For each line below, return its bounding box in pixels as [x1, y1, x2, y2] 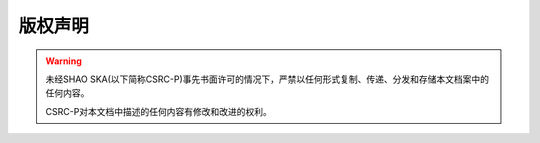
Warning [45, 55, 82, 67]
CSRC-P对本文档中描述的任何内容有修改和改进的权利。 [45, 105, 272, 117]
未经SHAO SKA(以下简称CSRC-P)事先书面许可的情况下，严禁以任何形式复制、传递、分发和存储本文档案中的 [45, 73, 490, 85]
